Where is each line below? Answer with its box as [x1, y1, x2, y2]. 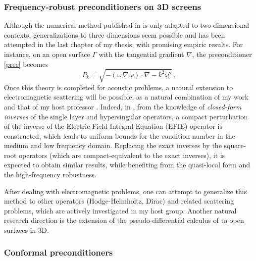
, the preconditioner [192, 49, 252, 59]
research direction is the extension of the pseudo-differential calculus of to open [4, 215, 244, 225]
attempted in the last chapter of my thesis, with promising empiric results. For [4, 39, 243, 50]
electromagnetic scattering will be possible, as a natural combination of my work [4, 92, 249, 102]
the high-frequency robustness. [4, 169, 97, 180]
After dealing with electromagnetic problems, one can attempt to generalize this [4, 186, 247, 196]
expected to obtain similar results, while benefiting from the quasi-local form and [4, 159, 251, 170]
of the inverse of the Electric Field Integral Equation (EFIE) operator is [4, 121, 222, 131]
